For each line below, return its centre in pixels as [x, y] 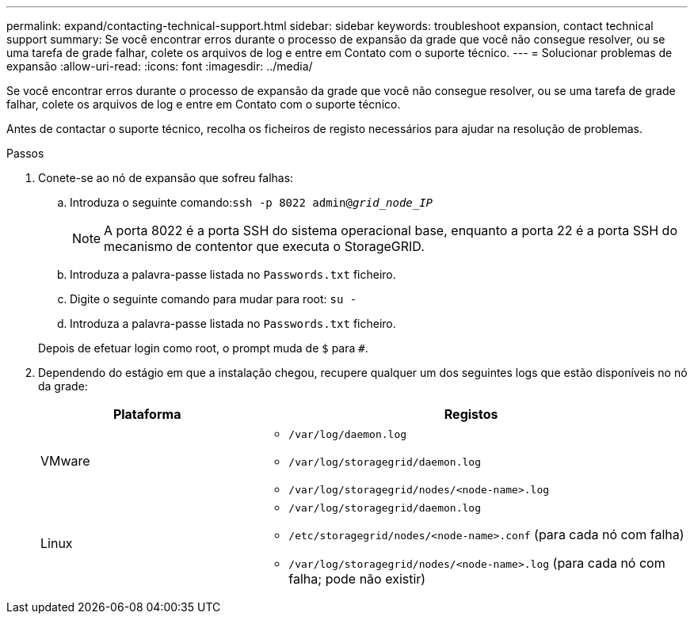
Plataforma [147, 414]
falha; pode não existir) [357, 579]
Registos [471, 414]
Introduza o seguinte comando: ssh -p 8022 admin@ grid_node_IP [252, 202]
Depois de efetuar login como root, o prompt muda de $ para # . [203, 348]
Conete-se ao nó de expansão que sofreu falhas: [166, 178]
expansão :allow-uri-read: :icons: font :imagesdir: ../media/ [160, 66]
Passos [25, 153]
